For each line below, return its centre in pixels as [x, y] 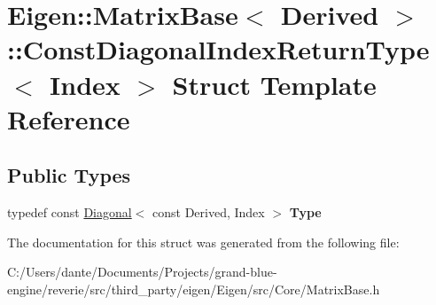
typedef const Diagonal [70, 212]
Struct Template [274, 84]
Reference [69, 118]
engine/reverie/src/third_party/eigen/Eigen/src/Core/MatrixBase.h [194, 289]
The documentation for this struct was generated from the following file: [203, 242]
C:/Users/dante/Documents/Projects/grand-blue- [142, 272]
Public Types [69, 175]
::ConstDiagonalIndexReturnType [218, 49]
